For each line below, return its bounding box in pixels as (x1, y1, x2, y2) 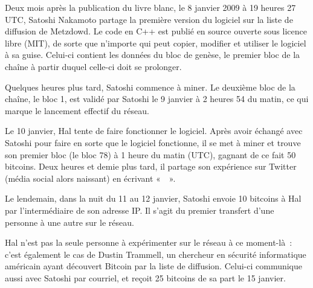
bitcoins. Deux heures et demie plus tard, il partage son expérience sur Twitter (5, 160, 297, 173)
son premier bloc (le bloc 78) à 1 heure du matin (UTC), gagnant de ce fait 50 (5, 148, 296, 161)
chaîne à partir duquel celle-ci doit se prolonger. (5, 60, 182, 72)
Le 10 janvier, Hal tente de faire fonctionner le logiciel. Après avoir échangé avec (5, 124, 303, 137)
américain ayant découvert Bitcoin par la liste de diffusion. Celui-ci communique (5, 260, 302, 272)
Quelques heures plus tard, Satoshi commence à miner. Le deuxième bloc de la (5, 80, 295, 93)
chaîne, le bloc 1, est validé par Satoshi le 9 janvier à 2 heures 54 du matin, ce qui (5, 92, 309, 105)
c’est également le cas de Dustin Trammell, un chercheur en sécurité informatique (5, 248, 306, 260)
